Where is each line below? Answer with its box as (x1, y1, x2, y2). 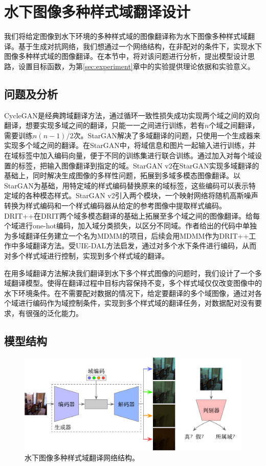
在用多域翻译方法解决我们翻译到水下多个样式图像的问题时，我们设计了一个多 (4, 267, 262, 278)
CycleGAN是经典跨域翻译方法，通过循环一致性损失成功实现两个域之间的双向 (4, 110, 260, 120)
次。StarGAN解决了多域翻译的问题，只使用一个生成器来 (73, 130, 261, 140)
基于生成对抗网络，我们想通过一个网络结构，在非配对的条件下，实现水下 (18, 40, 262, 51)
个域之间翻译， (209, 120, 259, 131)
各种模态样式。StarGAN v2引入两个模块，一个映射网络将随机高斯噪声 (25, 190, 258, 201)
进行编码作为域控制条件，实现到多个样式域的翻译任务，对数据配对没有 (18, 298, 255, 308)
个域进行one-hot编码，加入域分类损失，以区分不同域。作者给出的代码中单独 (4, 220, 257, 231)
